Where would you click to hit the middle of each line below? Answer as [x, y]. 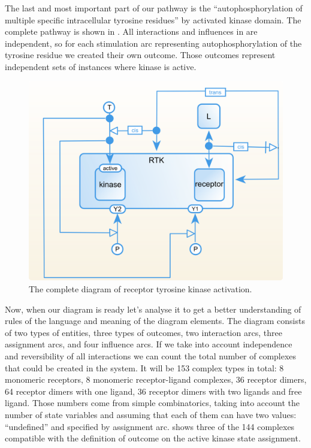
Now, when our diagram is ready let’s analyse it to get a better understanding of [153, 309]
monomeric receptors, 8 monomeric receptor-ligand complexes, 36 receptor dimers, [156, 379]
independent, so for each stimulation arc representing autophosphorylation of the [153, 43]
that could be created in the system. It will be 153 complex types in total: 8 [144, 367]
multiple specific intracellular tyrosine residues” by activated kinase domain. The [153, 19]
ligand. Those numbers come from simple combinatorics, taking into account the [152, 403]
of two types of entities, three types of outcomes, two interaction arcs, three [144, 332]
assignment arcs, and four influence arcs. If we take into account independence [149, 344]
